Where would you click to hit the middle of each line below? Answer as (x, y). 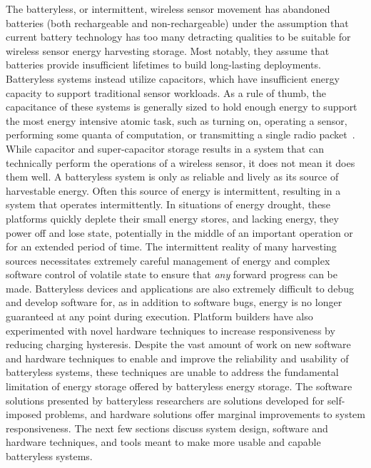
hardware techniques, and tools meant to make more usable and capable (163, 442)
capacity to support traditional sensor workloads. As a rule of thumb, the (166, 92)
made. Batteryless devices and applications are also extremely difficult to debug (180, 288)
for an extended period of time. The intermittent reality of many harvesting (171, 246)
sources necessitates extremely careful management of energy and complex (168, 260)
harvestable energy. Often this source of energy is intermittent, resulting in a (173, 190)
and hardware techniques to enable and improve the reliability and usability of (177, 358)
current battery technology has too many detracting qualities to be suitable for (178, 37)
